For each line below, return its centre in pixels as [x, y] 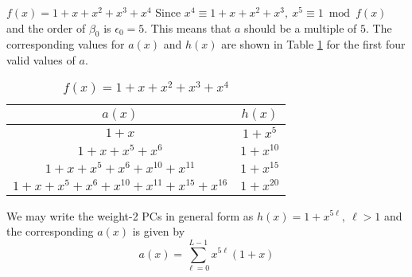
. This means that [188, 27]
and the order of [46, 27]
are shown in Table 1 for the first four [313, 44]
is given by [159, 231]
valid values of [41, 59]
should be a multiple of [301, 27]
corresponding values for [66, 44]
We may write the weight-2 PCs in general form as [130, 215]
